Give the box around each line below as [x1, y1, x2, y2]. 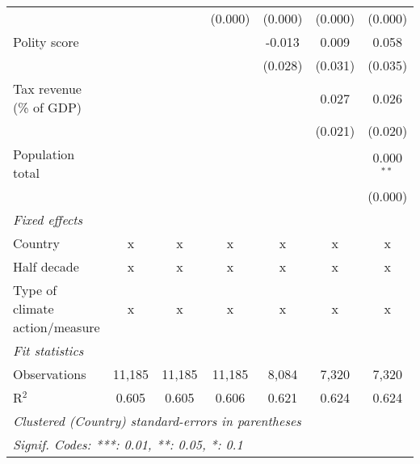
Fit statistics [13, 341, 84, 360]
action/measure [13, 318, 100, 336]
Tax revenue [13, 79, 82, 98]
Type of [13, 281, 57, 299]
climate [13, 299, 54, 318]
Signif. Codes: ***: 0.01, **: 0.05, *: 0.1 [13, 435, 243, 453]
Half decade [13, 257, 79, 276]
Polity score [13, 32, 79, 51]
